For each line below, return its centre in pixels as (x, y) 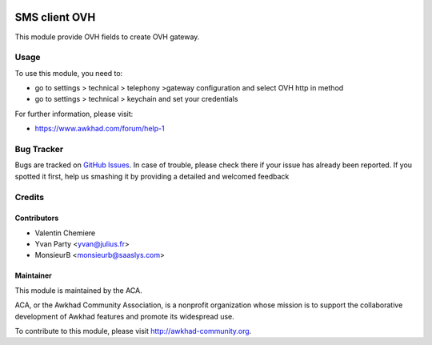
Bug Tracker (39, 149)
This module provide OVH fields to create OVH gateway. (107, 37)
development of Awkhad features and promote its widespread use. (125, 316)
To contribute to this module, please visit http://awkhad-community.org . (133, 331)
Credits (29, 197)
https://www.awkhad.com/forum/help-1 (100, 129)
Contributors (37, 218)
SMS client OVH (55, 17)
